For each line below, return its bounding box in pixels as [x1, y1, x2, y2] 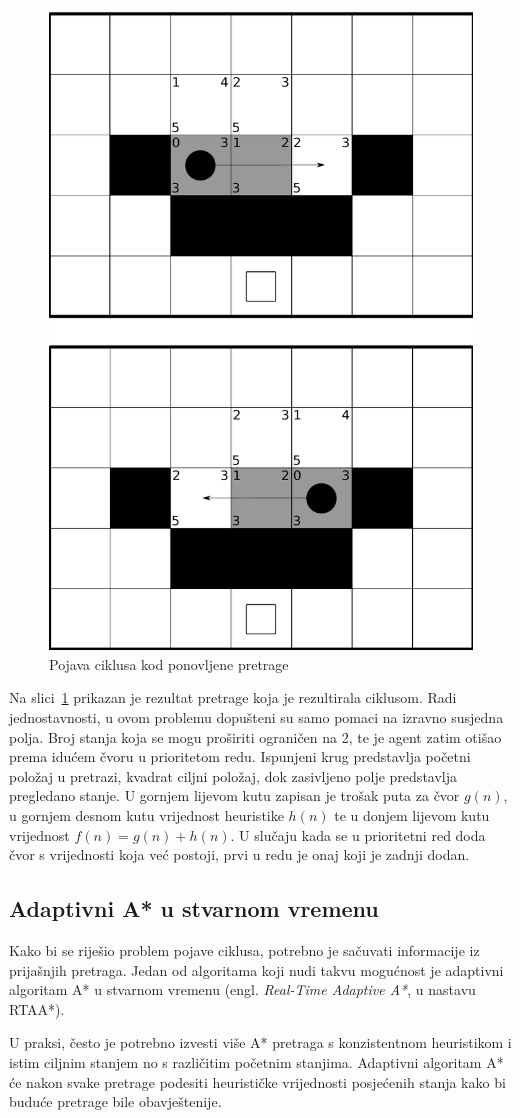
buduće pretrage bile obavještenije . [9, 1091, 222, 1112]
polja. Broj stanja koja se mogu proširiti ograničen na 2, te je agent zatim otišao [9, 726, 502, 747]
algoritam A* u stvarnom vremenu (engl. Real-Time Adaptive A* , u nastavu [9, 979, 476, 1000]
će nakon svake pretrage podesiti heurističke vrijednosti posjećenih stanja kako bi [9, 1071, 506, 1092]
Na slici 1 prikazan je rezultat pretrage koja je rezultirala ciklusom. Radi [9, 687, 457, 708]
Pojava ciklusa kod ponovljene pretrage [49, 653, 289, 674]
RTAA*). [9, 998, 65, 1019]
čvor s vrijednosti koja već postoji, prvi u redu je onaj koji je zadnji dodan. [9, 844, 470, 865]
